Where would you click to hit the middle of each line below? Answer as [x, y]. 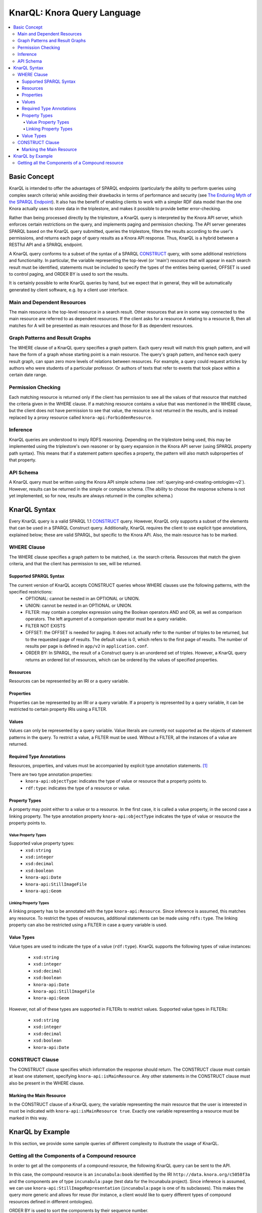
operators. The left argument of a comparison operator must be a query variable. [106, 619]
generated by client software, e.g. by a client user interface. [69, 290]
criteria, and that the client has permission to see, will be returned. [75, 564]
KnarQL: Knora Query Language [75, 13]
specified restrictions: [31, 591]
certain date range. [28, 375]
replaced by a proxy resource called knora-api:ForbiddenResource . [81, 417]
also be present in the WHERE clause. [47, 1083]
